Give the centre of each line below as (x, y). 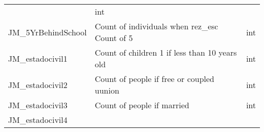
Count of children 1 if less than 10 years (166, 52)
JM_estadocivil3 (38, 105)
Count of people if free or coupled (154, 79)
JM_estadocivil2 (38, 84)
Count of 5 (114, 38)
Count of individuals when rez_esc (156, 26)
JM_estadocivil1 (38, 58)
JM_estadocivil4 (38, 120)
